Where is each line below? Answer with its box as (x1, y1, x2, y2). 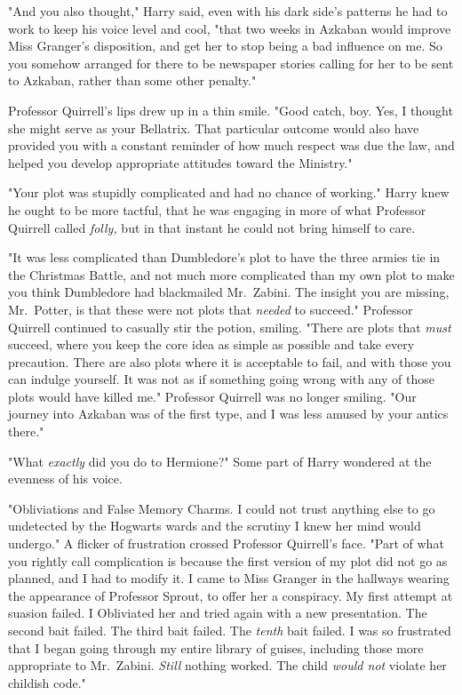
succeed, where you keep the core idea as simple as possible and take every (8, 335, 415, 354)
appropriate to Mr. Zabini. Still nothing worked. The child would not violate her (8, 656, 447, 675)
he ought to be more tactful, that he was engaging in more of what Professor (8, 200, 426, 219)
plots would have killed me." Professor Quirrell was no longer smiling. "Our (8, 387, 417, 405)
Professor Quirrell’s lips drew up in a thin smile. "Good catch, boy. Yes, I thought (8, 100, 453, 119)
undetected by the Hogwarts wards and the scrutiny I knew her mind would (8, 516, 421, 535)
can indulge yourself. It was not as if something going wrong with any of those (8, 370, 434, 388)
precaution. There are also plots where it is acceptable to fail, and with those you (8, 352, 451, 371)
